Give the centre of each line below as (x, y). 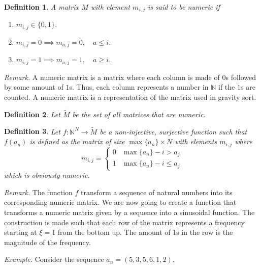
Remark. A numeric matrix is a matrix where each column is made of (112, 77)
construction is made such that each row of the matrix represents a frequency (124, 222)
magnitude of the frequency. (47, 242)
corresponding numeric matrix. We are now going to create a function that (120, 202)
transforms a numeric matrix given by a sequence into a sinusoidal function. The (129, 212)
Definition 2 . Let (32, 114)
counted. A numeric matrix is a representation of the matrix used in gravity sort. (130, 97)
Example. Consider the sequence (54, 259)
